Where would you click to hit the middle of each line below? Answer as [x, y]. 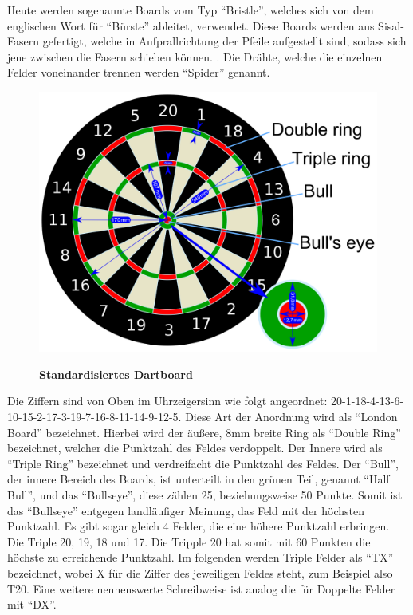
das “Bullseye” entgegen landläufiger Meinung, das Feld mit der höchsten [186, 510]
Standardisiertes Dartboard [116, 374]
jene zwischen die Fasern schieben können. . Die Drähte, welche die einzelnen [195, 56]
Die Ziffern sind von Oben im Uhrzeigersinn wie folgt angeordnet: [167, 401]
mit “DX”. [32, 604]
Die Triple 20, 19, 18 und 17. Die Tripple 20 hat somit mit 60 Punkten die [189, 541]
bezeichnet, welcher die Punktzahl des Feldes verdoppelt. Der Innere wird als [195, 448]
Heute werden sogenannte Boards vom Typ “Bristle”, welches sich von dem [191, 10]
